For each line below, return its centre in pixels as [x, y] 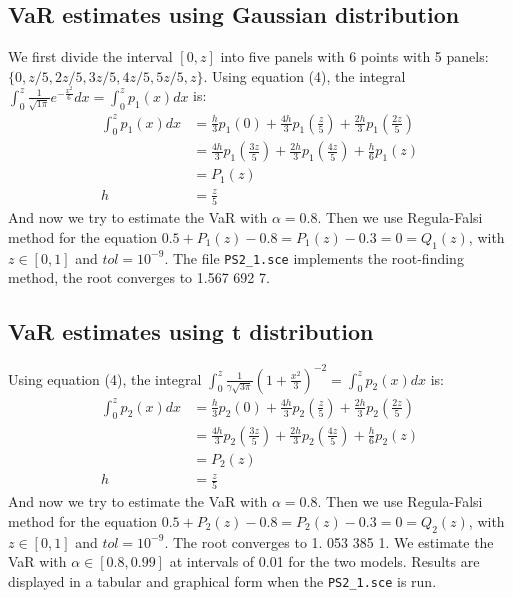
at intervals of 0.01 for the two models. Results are [324, 561]
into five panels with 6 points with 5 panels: [354, 56]
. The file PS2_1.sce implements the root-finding [314, 257]
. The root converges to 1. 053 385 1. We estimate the [329, 541]
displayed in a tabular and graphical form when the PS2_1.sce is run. [222, 580]
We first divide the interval [90, 56]
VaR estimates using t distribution [191, 331]
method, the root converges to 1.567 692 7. [139, 277]
